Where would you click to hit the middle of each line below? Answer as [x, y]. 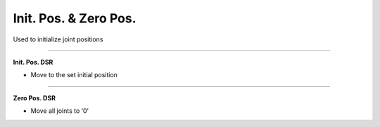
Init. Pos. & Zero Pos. [75, 18]
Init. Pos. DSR [33, 62]
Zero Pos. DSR [34, 98]
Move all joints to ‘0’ [60, 111]
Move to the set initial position [74, 75]
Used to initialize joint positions [58, 39]
